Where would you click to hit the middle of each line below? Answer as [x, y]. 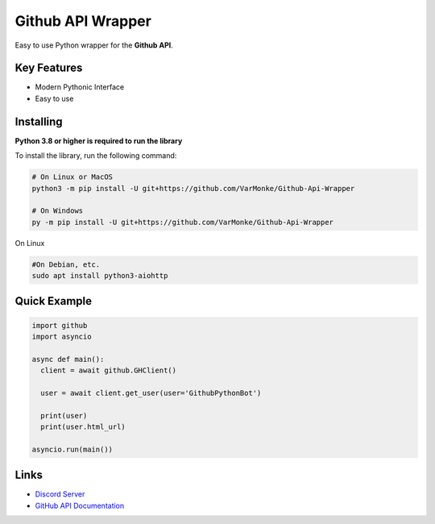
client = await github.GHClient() [109, 370]
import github [60, 325]
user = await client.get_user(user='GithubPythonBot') [151, 393]
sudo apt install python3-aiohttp [100, 276]
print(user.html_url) [83, 427]
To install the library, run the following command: [96, 156]
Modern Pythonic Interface [80, 87]
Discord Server [60, 494]
